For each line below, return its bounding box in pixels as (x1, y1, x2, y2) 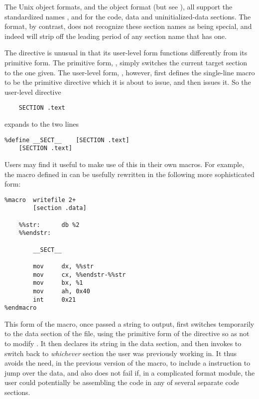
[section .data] (33, 204, 87, 212)
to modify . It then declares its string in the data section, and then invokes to (4, 338, 242, 349)
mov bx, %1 (33, 279, 83, 287)
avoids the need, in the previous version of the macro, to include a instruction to (4, 358, 251, 368)
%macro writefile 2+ (4, 196, 76, 203)
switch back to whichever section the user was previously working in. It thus (4, 348, 237, 358)
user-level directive (4, 86, 61, 97)
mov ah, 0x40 (33, 287, 90, 295)
